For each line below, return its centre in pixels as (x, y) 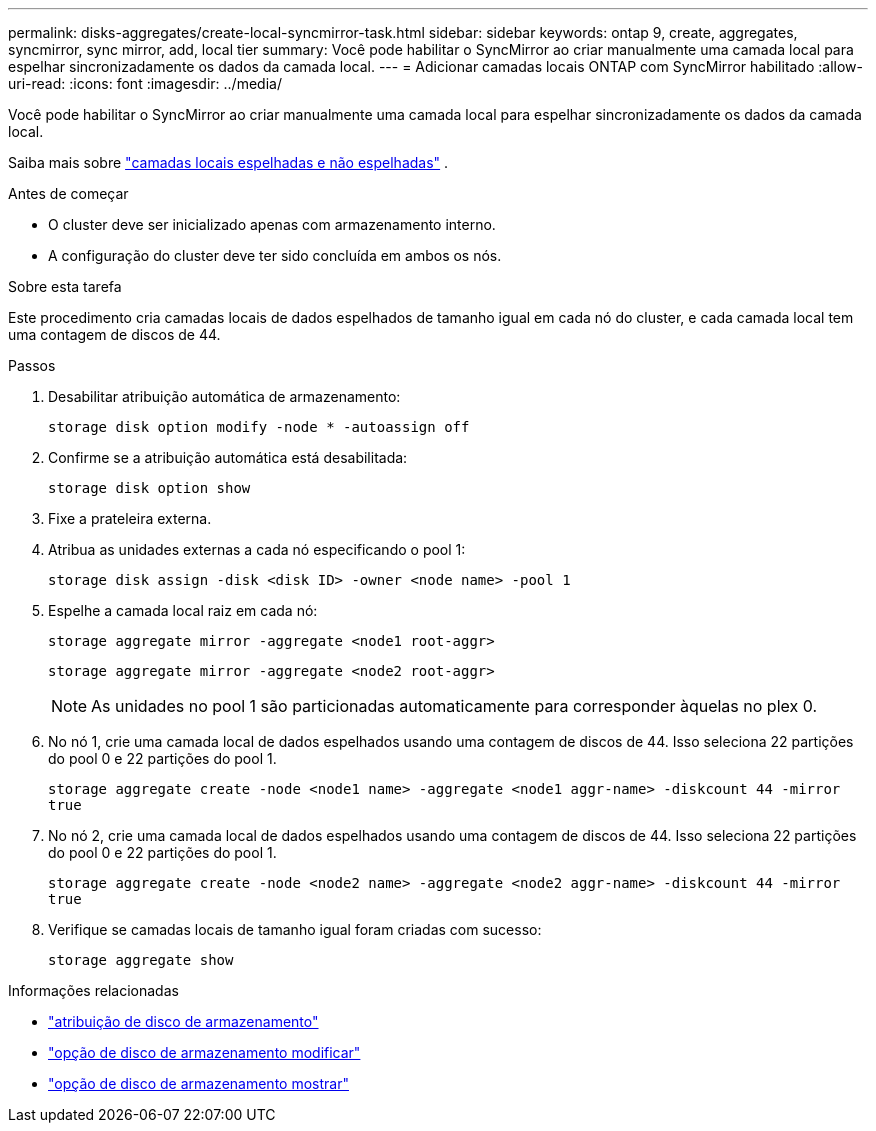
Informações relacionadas (93, 990)
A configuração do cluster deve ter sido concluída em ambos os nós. (275, 255)
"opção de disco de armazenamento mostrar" (198, 1083)
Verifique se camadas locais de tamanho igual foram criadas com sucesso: (295, 929)
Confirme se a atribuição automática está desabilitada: (228, 457)
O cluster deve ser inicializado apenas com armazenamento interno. (272, 224)
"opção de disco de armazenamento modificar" (204, 1052)
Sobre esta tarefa (65, 286)
